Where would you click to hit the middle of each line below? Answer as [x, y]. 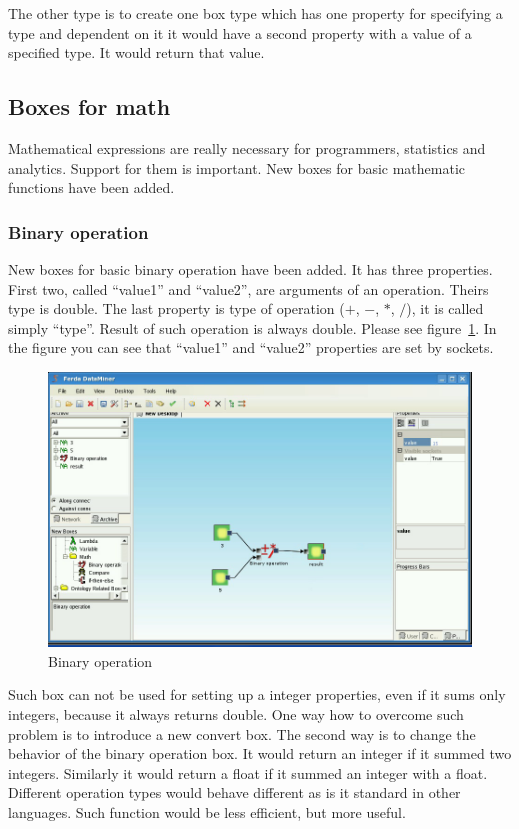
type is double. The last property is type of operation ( [176, 308]
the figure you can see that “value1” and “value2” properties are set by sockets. [251, 347]
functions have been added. [91, 187]
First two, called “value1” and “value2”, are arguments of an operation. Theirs [248, 288]
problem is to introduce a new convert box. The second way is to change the [242, 733]
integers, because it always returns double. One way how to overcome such [236, 713]
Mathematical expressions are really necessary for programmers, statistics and [247, 147]
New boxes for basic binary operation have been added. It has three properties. [250, 268]
